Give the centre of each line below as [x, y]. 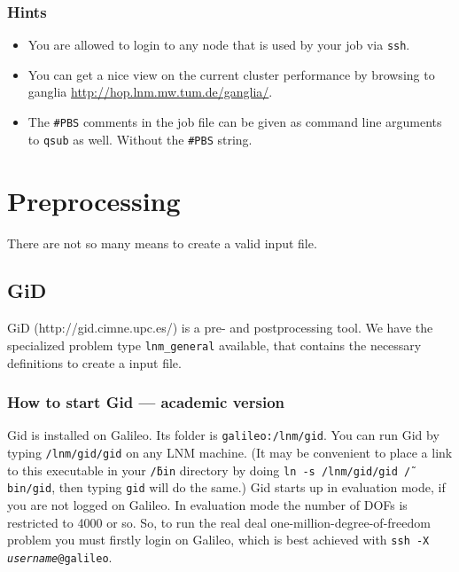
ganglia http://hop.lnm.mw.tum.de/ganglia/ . [150, 92]
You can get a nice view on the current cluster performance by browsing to [231, 74]
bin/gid [30, 489]
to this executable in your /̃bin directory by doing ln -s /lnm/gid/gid [202, 470]
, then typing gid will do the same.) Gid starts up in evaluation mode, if [249, 487]
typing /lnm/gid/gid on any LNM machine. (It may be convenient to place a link [230, 453]
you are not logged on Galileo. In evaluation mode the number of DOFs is [207, 504]
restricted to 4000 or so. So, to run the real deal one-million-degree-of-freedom [219, 522]
